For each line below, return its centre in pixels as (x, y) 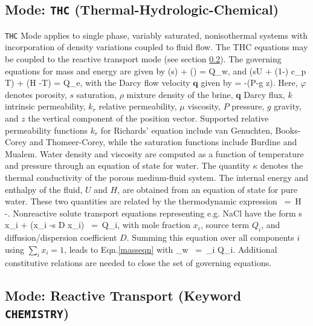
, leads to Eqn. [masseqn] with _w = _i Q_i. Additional (171, 249)
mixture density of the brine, (180, 94)
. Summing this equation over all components (210, 237)
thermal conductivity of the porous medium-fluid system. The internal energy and (157, 177)
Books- (288, 130)
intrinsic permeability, (45, 106)
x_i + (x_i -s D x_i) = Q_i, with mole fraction (98, 225)
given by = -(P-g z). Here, (249, 83)
